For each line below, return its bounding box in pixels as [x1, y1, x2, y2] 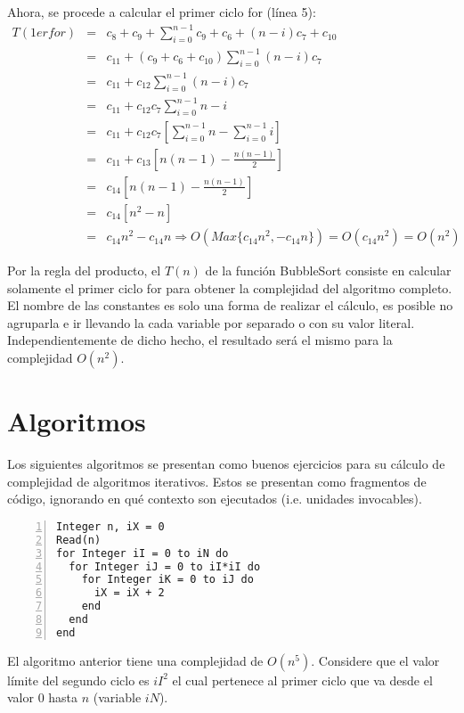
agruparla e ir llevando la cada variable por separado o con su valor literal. [7, 313, 415, 332]
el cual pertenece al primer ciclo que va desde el [172, 670, 433, 689]
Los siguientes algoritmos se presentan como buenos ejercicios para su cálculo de [7, 455, 445, 473]
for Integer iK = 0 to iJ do [81, 573, 254, 586]
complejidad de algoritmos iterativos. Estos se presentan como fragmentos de [7, 471, 427, 490]
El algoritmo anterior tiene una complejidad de [7, 651, 264, 669]
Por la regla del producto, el [7, 261, 161, 280]
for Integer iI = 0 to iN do [56, 546, 229, 560]
